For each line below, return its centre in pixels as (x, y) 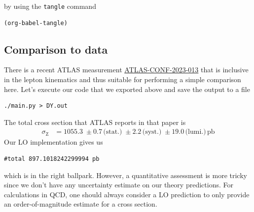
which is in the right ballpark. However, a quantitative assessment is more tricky (126, 175)
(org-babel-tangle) (36, 23)
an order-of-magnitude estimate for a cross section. (81, 204)
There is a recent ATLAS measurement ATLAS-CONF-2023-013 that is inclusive (126, 70)
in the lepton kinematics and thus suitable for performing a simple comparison (123, 79)
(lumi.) (196, 132)
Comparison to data (56, 49)
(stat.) (113, 132)
